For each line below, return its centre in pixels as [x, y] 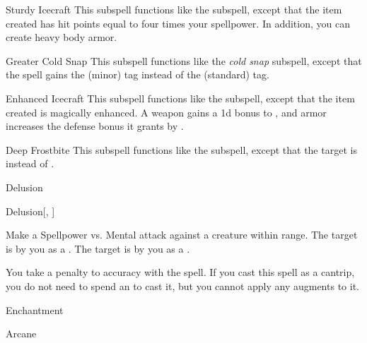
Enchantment [35, 309]
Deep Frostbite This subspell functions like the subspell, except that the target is [181, 149]
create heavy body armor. [62, 37]
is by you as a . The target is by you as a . [98, 248]
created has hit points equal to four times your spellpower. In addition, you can [178, 23]
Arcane [21, 333]
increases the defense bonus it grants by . [95, 126]
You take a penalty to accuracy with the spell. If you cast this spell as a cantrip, [180, 272]
